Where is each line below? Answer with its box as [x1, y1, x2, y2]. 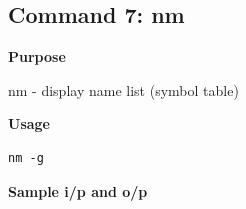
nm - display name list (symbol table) [8, 79, 239, 100]
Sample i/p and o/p [8, 180, 148, 201]
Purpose [8, 46, 66, 67]
